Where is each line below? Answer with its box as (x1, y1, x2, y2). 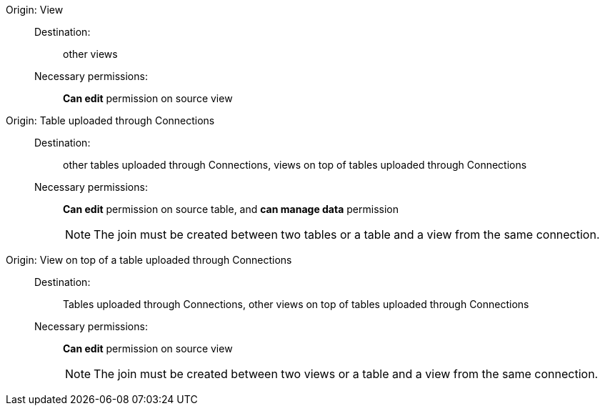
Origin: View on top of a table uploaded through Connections (6, 254, 292, 266)
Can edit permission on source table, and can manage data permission (63, 203, 399, 215)
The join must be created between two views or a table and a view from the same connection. (94, 367, 599, 381)
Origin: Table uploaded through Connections (6, 114, 215, 127)
